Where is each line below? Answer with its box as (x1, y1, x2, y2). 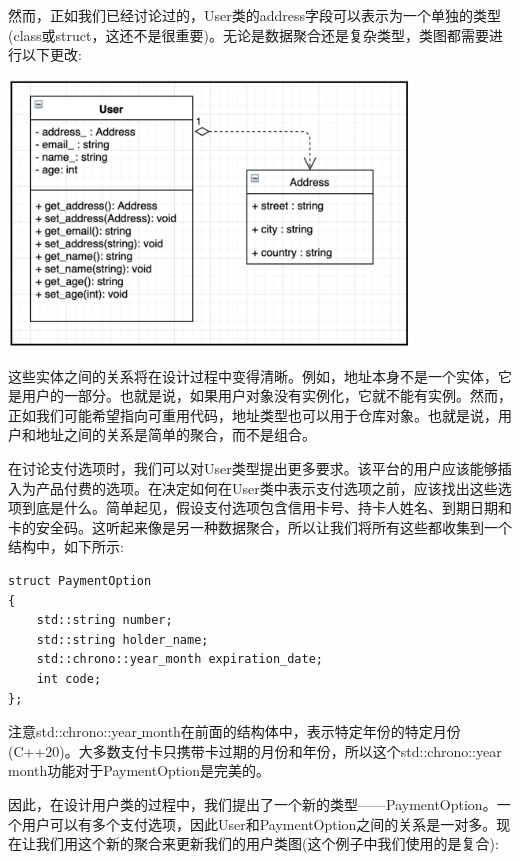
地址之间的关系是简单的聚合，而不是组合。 (35, 424, 316, 445)
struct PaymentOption (8, 574, 152, 589)
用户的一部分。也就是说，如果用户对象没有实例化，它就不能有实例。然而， (21, 385, 512, 406)
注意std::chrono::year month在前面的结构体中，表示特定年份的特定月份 (8, 721, 461, 742)
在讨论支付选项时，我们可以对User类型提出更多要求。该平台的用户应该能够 (8, 458, 498, 479)
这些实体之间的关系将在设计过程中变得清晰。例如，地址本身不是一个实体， (8, 365, 498, 386)
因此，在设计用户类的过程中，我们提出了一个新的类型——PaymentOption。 (8, 793, 497, 814)
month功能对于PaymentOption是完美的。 (8, 760, 270, 781)
